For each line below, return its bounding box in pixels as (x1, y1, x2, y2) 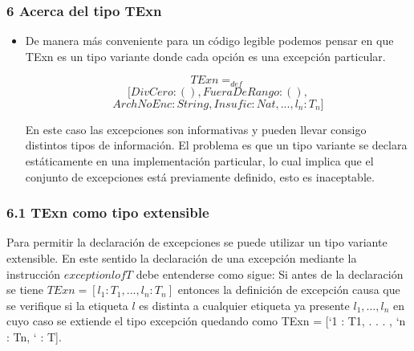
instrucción (6, 265, 61, 282)
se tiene (6, 281, 43, 298)
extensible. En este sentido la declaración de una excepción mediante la (6, 250, 357, 267)
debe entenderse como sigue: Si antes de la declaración (136, 265, 404, 282)
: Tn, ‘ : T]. (6, 329, 62, 345)
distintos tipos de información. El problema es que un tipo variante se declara (25, 137, 408, 153)
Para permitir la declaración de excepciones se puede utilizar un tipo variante (6, 234, 388, 251)
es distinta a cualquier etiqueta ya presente (139, 296, 350, 313)
